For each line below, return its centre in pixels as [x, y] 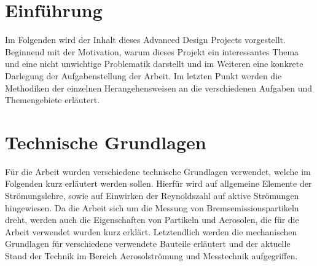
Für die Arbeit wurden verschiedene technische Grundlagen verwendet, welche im [158, 171]
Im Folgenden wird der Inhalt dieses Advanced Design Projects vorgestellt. [145, 40]
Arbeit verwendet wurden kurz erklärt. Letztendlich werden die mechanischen [151, 231]
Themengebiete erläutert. [53, 100]
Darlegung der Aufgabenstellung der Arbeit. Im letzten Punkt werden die [143, 75]
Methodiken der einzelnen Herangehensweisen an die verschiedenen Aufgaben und [159, 88]
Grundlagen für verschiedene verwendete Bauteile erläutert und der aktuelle [148, 244]
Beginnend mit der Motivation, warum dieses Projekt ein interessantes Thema [152, 51]
